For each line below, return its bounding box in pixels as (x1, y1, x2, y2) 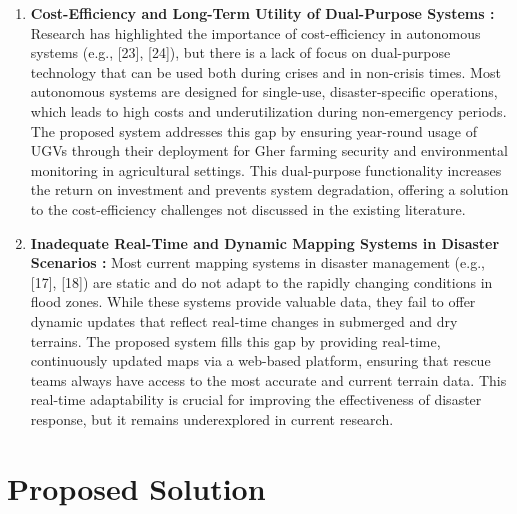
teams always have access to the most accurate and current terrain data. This (30, 369, 507, 390)
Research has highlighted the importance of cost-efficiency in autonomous (30, 22, 481, 43)
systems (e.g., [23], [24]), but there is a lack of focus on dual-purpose (30, 42, 451, 63)
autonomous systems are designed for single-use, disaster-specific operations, (30, 81, 498, 102)
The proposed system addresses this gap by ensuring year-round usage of (30, 120, 477, 141)
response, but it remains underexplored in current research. (30, 408, 394, 429)
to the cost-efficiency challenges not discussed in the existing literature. (30, 198, 466, 219)
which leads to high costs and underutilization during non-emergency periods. (30, 100, 507, 121)
